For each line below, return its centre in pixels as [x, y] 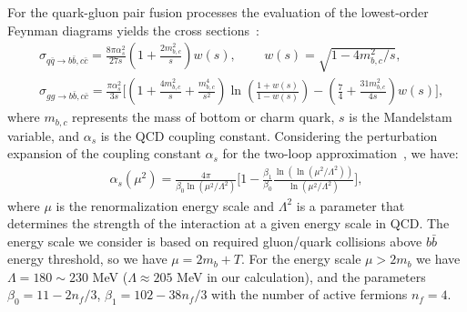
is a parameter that [350, 205]
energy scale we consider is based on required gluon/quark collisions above [215, 241]
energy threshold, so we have [87, 259]
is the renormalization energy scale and [165, 205]
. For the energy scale [301, 259]
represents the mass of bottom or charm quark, [203, 117]
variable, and [44, 135]
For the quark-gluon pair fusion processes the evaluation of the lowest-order [218, 12]
